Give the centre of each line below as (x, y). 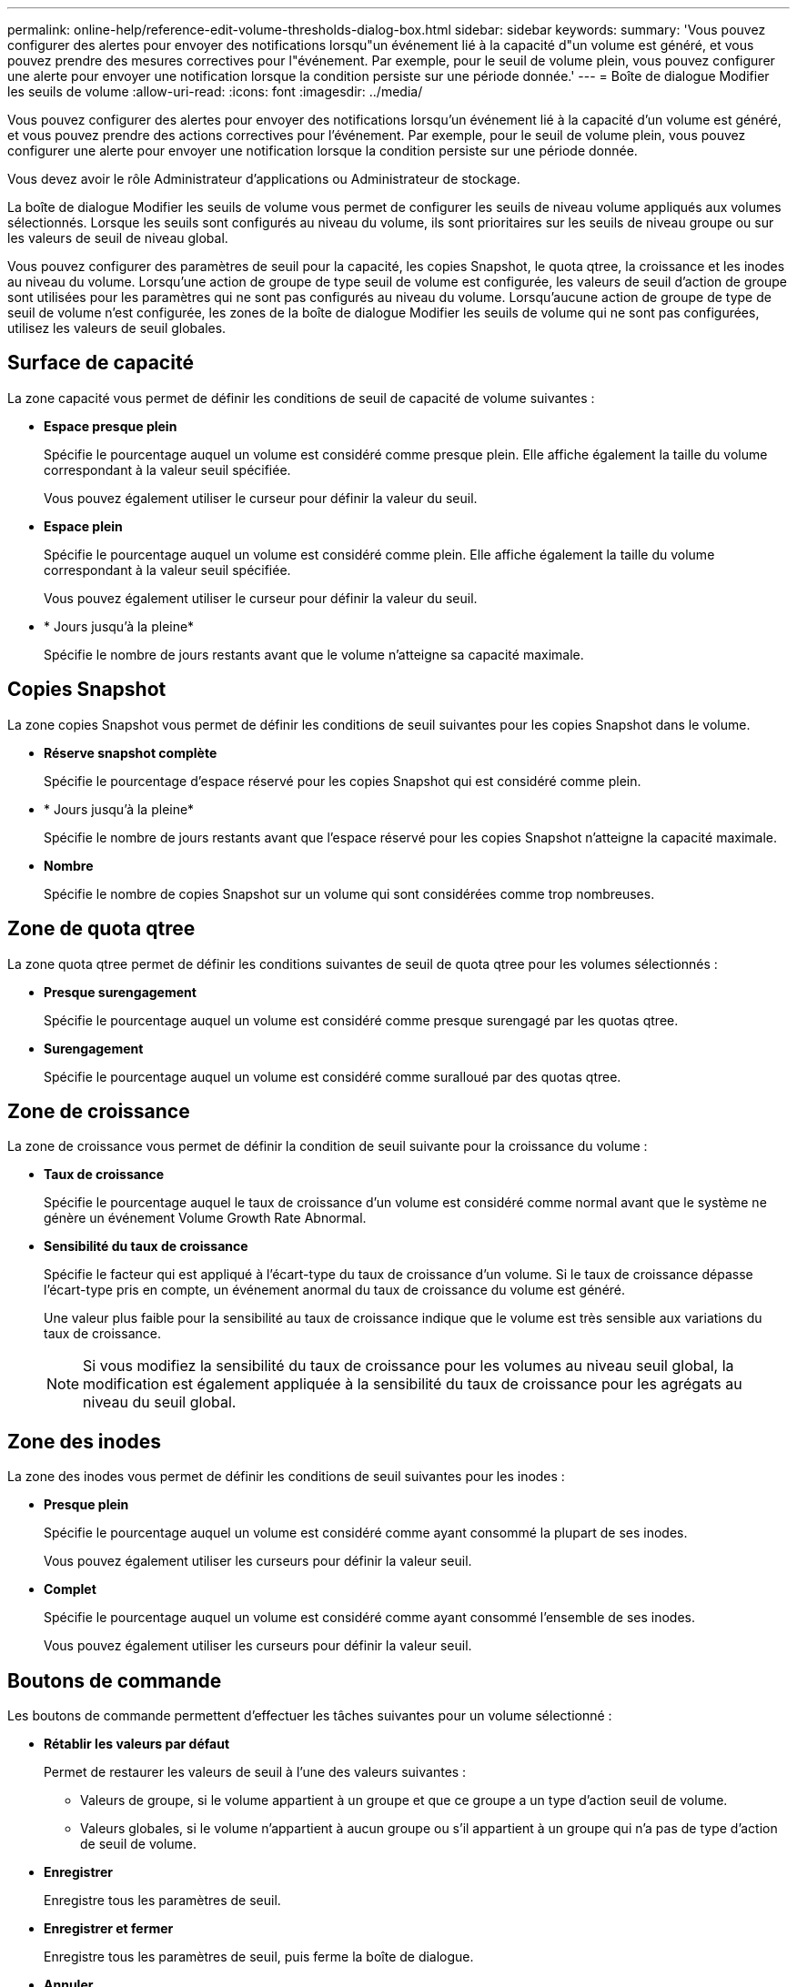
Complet (70, 1589)
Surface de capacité (101, 363)
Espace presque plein (111, 426)
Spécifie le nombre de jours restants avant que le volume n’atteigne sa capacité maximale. (314, 654)
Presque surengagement (120, 992)
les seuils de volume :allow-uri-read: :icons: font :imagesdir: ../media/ (215, 91)
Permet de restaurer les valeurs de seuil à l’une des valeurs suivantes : (255, 1772)
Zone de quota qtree (101, 929)
